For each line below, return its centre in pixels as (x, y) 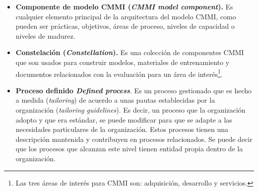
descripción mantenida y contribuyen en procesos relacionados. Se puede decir (134, 139)
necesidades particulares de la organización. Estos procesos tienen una (122, 129)
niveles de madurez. (45, 35)
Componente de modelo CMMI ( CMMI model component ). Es (124, 6)
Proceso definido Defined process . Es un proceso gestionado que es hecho (133, 90)
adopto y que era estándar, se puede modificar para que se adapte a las (124, 119)
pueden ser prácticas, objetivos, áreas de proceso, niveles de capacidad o (125, 26)
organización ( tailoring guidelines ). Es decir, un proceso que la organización (130, 110)
